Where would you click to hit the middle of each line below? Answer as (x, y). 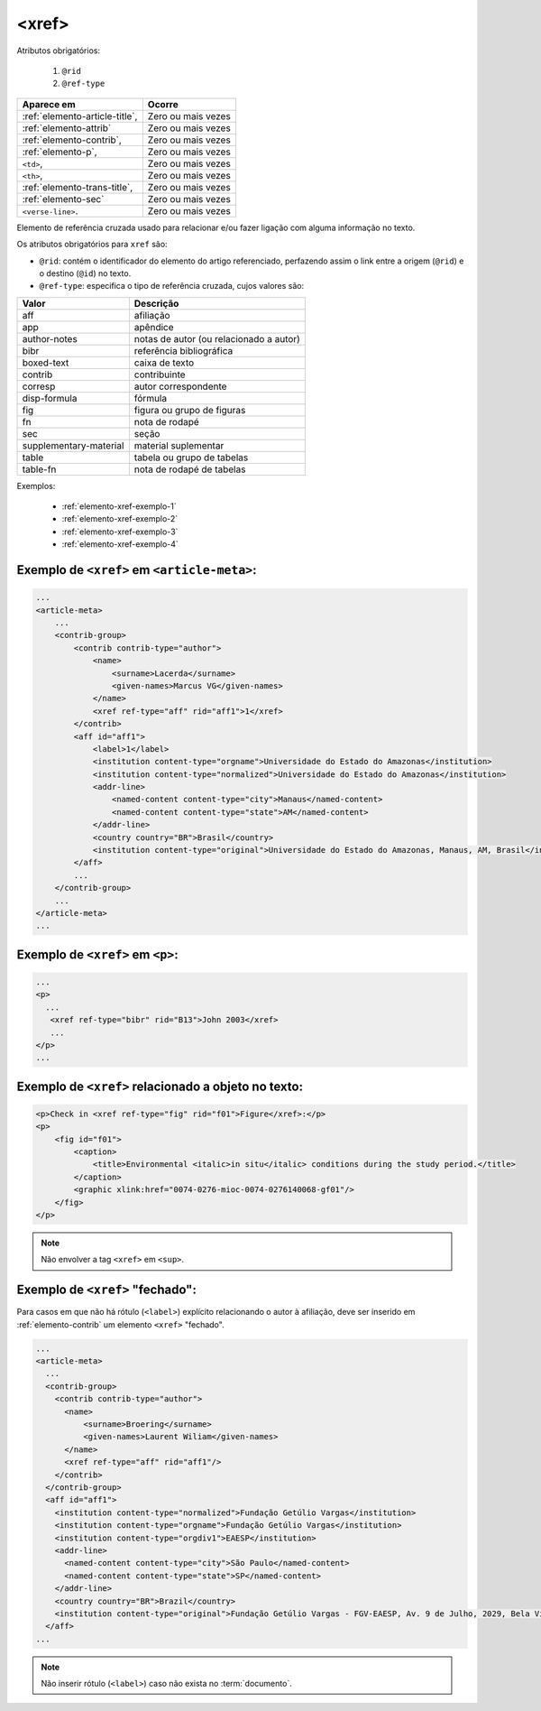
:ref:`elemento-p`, (60, 152)
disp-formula (50, 398)
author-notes (50, 338)
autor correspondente (180, 386)
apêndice (154, 327)
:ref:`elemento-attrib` (67, 128)
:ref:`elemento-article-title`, (80, 116)
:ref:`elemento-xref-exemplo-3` (120, 532)
